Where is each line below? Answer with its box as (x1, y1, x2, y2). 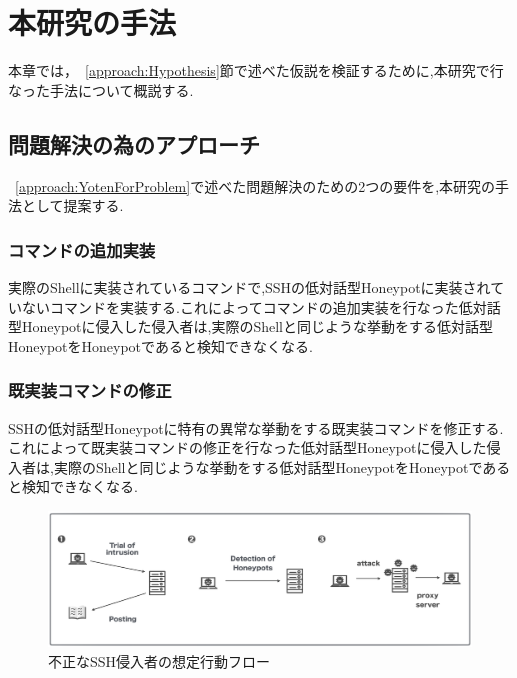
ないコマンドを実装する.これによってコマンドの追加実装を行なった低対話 (21, 296, 501, 317)
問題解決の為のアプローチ (8, 128, 260, 159)
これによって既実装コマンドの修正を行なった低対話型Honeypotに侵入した (8, 437, 487, 458)
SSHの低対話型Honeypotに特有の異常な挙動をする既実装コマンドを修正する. (8, 417, 504, 438)
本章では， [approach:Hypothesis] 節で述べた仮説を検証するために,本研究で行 (8, 60, 504, 81)
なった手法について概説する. (8, 79, 194, 100)
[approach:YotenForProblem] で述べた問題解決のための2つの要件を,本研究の (15, 175, 496, 196)
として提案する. (21, 195, 124, 216)
